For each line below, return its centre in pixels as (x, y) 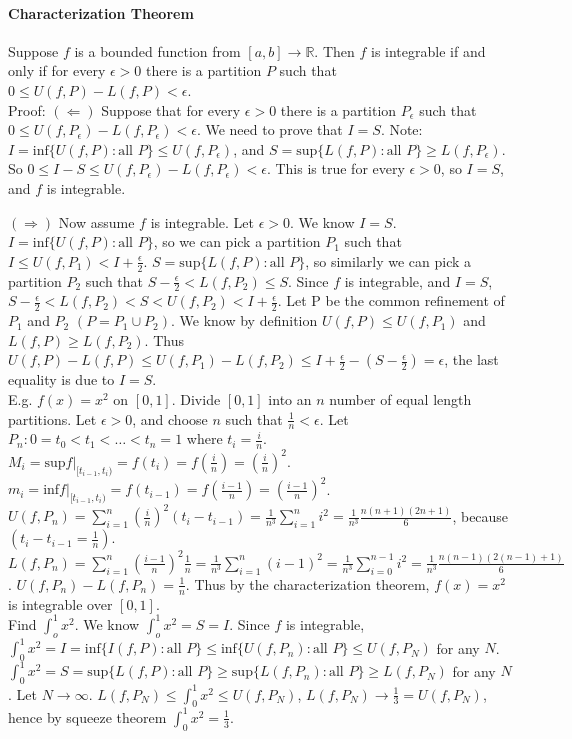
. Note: (401, 129)
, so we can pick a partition (237, 241)
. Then (334, 50)
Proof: (27, 109)
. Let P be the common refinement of (391, 300)
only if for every (57, 70)
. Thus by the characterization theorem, (307, 583)
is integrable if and (428, 50)
